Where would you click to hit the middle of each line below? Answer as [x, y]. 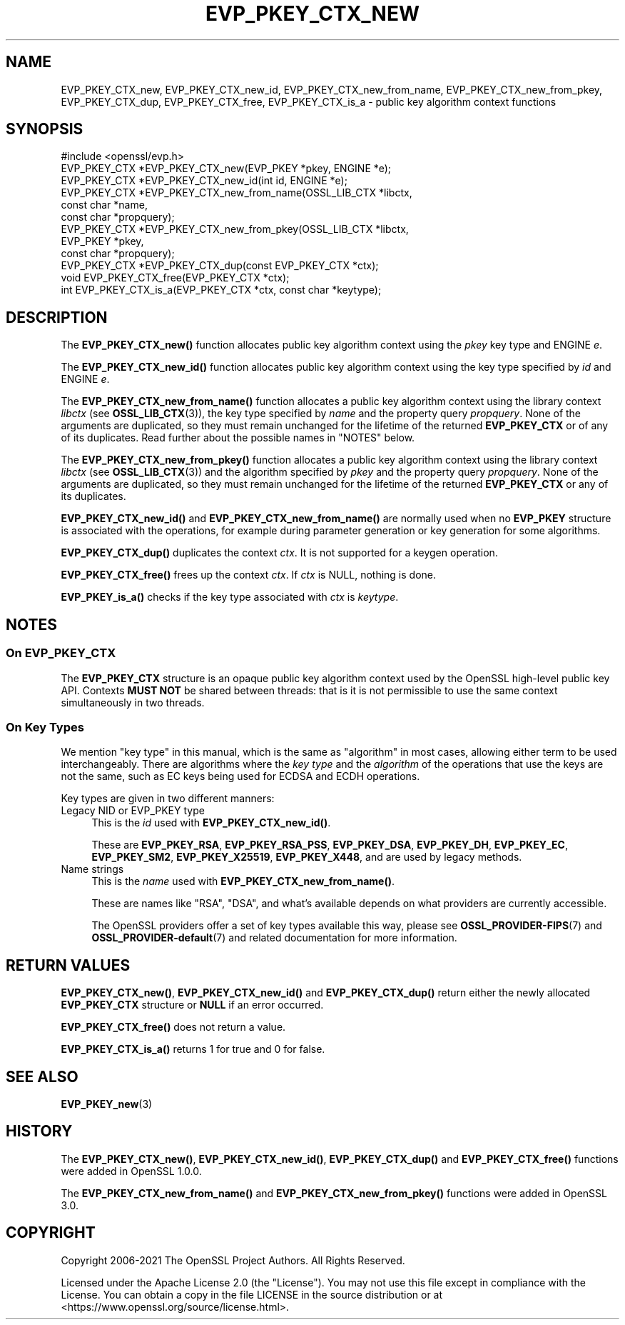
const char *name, [104, 205]
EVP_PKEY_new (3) [107, 1104]
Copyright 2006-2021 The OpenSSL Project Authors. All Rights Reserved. [233, 1260]
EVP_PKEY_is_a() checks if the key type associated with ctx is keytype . [230, 597]
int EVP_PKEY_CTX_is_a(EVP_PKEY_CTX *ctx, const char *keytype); [221, 290]
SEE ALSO [42, 1076]
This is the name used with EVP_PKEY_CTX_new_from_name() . [243, 881]
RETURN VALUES [68, 965]
